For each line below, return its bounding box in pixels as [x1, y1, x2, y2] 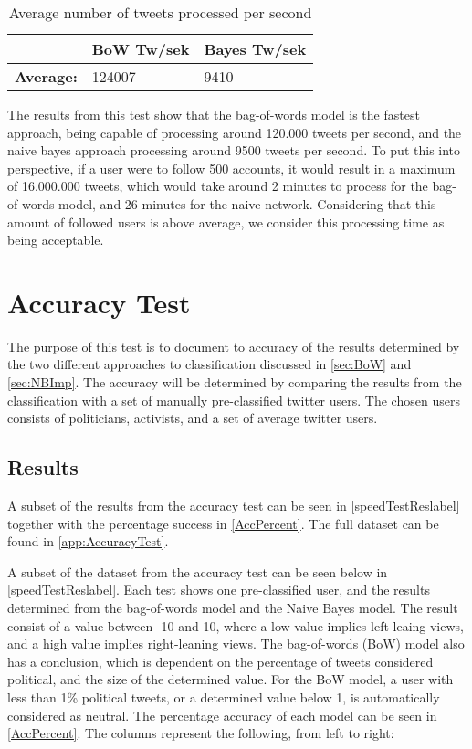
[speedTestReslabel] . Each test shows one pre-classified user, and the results [7, 580, 430, 599]
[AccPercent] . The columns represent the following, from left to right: [7, 723, 394, 743]
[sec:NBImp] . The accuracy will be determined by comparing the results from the [7, 373, 462, 392]
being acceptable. [7, 230, 104, 249]
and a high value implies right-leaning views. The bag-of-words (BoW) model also [7, 634, 465, 653]
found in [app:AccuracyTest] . [7, 532, 169, 551]
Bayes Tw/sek [204, 38, 307, 59]
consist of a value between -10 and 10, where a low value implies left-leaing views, [7, 616, 464, 635]
